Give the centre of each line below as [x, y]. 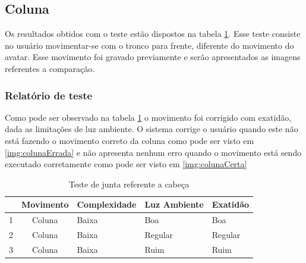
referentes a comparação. [50, 68]
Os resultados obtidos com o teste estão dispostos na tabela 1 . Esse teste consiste [153, 34]
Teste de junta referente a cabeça [129, 184]
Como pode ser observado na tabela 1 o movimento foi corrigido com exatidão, [148, 117]
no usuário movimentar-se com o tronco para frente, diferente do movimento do [149, 45]
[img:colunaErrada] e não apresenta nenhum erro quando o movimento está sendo [153, 152]
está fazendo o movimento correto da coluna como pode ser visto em [130, 140]
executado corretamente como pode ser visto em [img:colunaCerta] [126, 164]
